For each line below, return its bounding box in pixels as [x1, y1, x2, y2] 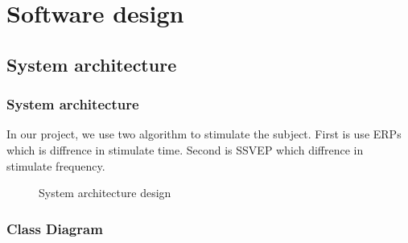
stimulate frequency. [6, 157, 105, 174]
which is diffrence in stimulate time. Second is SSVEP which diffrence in [6, 141, 364, 158]
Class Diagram [6, 218, 103, 238]
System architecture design [39, 184, 171, 201]
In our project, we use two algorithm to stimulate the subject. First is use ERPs [6, 126, 402, 142]
